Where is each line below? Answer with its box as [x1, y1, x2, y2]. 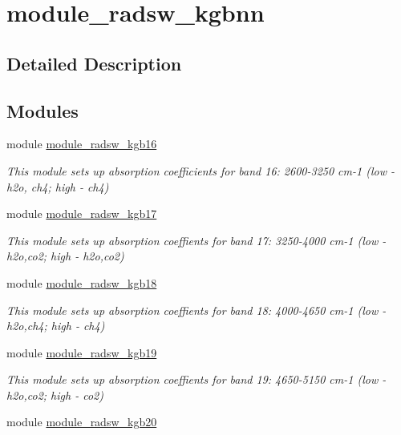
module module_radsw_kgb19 [6, 344, 157, 360]
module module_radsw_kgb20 [6, 413, 157, 430]
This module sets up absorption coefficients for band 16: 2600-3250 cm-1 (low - [6, 162, 395, 179]
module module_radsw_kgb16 [6, 135, 157, 152]
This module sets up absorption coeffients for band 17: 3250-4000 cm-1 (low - [6, 232, 387, 248]
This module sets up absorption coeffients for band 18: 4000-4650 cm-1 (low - [6, 301, 387, 318]
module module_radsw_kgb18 [6, 274, 157, 291]
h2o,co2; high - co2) [6, 386, 103, 403]
